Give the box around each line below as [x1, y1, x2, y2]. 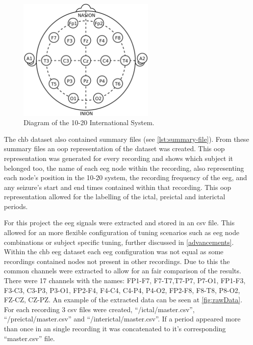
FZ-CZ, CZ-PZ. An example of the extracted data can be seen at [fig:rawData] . [4, 294, 243, 305]
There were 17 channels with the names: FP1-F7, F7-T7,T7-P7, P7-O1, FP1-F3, [4, 275, 246, 286]
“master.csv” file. [4, 333, 55, 343]
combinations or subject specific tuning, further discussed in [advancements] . [4, 237, 234, 247]
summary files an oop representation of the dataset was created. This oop [4, 143, 225, 154]
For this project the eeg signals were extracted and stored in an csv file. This [4, 217, 235, 228]
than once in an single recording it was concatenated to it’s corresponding [4, 323, 226, 334]
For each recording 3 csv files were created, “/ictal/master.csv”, [4, 304, 195, 314]
